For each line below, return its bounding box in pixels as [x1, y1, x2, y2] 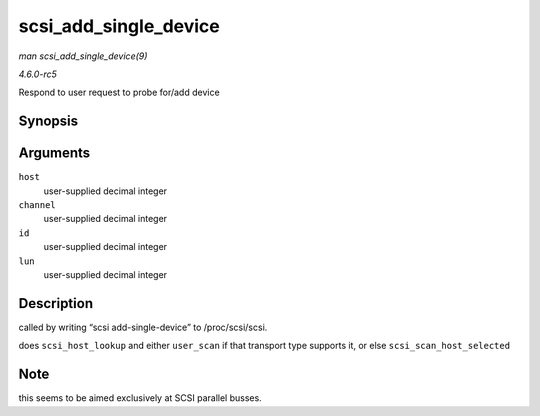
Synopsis [18, 113, 79, 130]
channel [18, 200, 57, 211]
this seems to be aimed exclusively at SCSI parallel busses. [18, 392, 262, 404]
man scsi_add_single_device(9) [18, 50, 148, 62]
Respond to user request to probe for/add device [18, 86, 220, 99]
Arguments [18, 145, 91, 162]
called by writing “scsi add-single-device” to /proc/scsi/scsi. [18, 321, 268, 333]
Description [18, 295, 94, 312]
